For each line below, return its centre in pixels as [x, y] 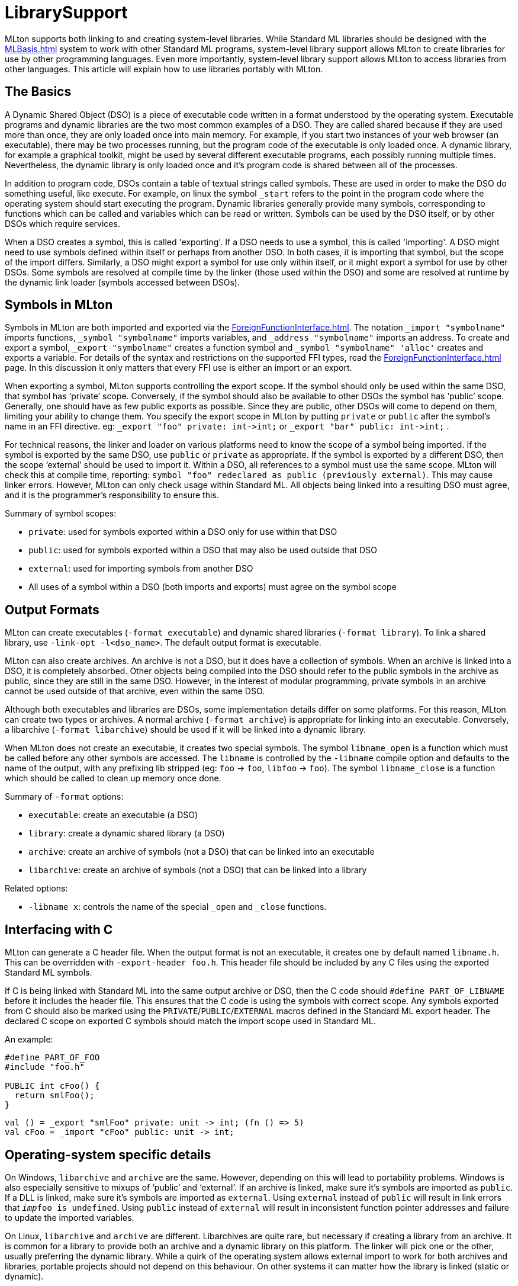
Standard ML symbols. [49, 973]
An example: [29, 1040]
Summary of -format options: [64, 797]
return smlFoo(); [54, 1096]
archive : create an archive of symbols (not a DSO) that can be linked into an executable [202, 852]
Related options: [36, 889]
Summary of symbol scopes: [61, 514]
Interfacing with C [59, 929]
